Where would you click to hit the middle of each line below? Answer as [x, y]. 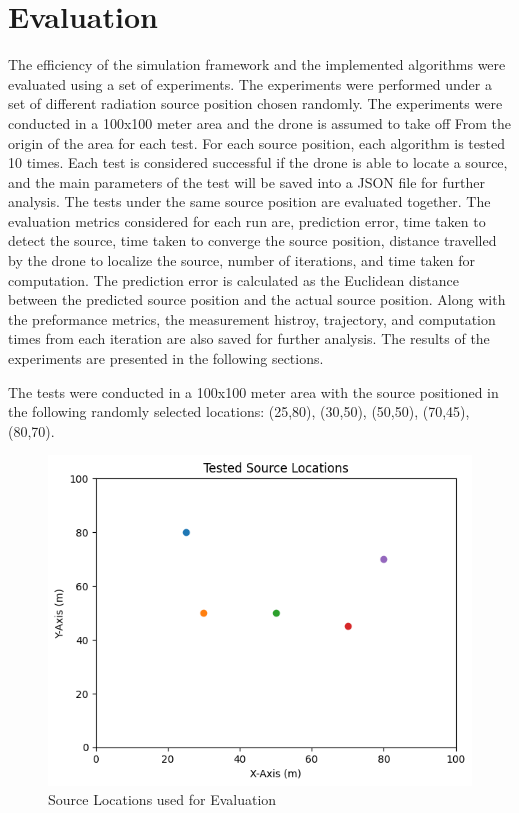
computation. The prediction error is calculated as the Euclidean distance [233, 279]
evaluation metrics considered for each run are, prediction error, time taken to [247, 220]
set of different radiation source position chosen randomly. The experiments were [255, 103]
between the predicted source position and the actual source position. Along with [257, 299]
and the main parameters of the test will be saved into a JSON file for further [247, 181]
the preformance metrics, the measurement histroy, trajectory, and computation [252, 318]
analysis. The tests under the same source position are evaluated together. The [249, 201]
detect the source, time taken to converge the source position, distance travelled [252, 240]
